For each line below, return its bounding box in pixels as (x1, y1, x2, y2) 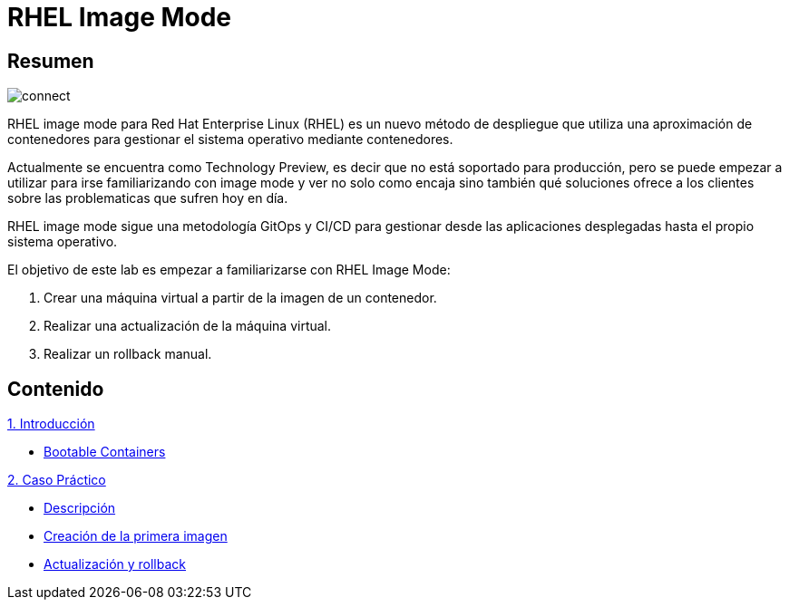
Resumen (7, 49, 94, 72)
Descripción (44, 500, 116, 516)
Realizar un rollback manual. (44, 346, 212, 362)
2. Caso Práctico (7, 472, 106, 488)
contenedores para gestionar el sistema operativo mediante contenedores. (7, 131, 453, 148)
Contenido (7, 377, 104, 400)
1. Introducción (7, 416, 95, 432)
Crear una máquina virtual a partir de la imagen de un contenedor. (44, 290, 437, 306)
